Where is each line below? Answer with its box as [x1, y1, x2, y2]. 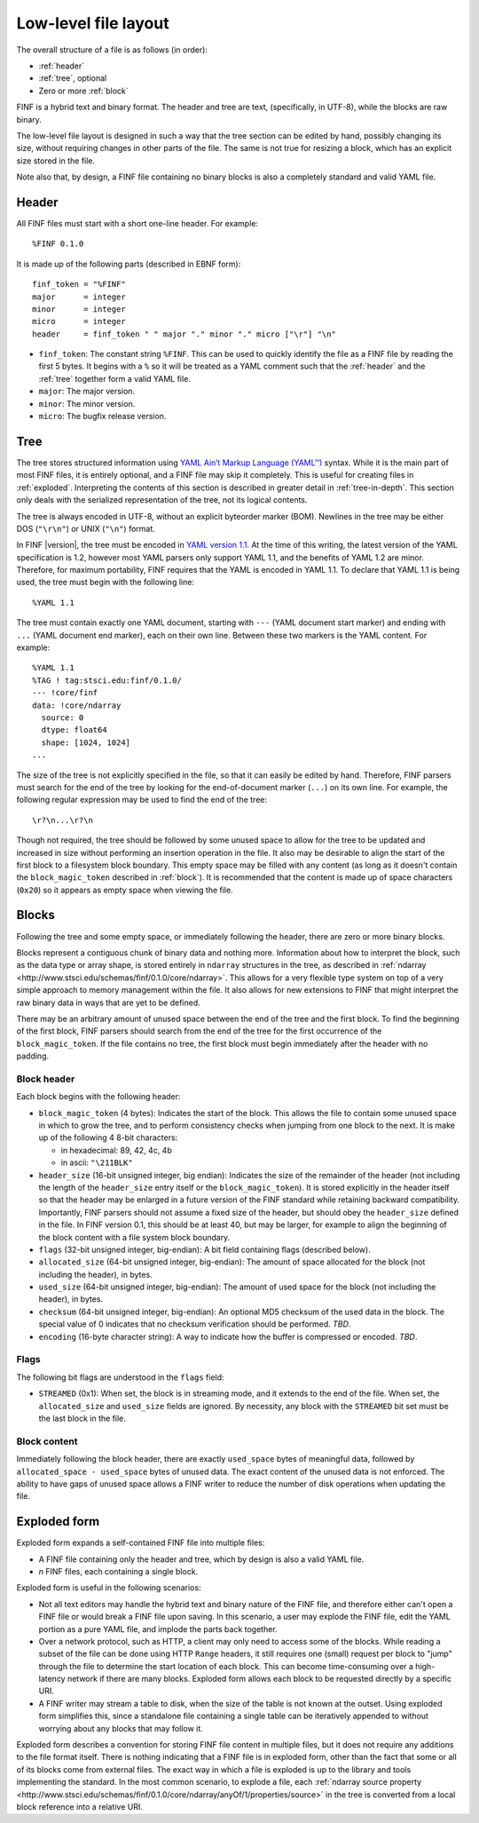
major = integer [32, 291, 126, 302]
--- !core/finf [32, 688, 98, 698]
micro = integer [32, 316, 126, 327]
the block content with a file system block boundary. [38, 1232, 231, 1242]
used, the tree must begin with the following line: [16, 577, 195, 588]
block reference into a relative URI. [16, 1802, 144, 1811]
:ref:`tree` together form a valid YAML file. [38, 373, 191, 384]
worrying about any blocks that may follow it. [38, 1723, 203, 1733]
